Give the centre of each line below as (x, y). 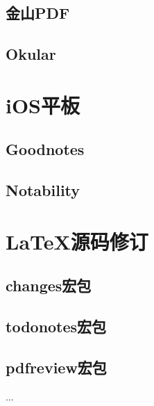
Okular (31, 54)
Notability (43, 190)
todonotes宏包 (56, 326)
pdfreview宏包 (56, 367)
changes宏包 (49, 285)
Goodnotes (45, 149)
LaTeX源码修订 (77, 241)
